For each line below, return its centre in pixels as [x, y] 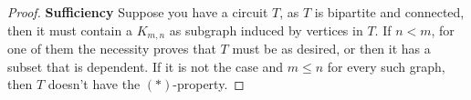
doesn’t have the [94, 84]
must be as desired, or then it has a [331, 49]
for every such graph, [386, 66]
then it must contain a [70, 30]
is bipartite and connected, [389, 12]
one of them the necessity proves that [112, 49]
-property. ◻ [209, 84]
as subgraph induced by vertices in [266, 30]
